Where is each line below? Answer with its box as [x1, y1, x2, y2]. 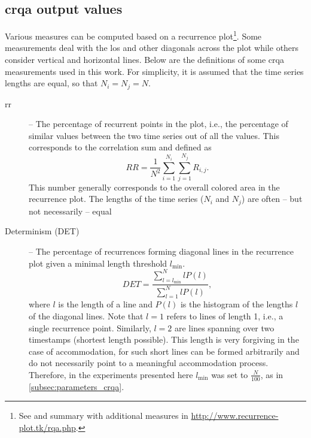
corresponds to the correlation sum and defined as [29, 141, 212, 153]
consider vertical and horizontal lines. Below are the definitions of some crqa [5, 53, 284, 66]
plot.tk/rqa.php [19, 421, 76, 433]
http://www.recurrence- [191, 409, 279, 422]
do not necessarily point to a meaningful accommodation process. [29, 357, 269, 369]
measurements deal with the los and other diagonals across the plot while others [5, 41, 299, 54]
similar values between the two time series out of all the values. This [29, 129, 279, 141]
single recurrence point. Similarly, [29, 321, 151, 334]
